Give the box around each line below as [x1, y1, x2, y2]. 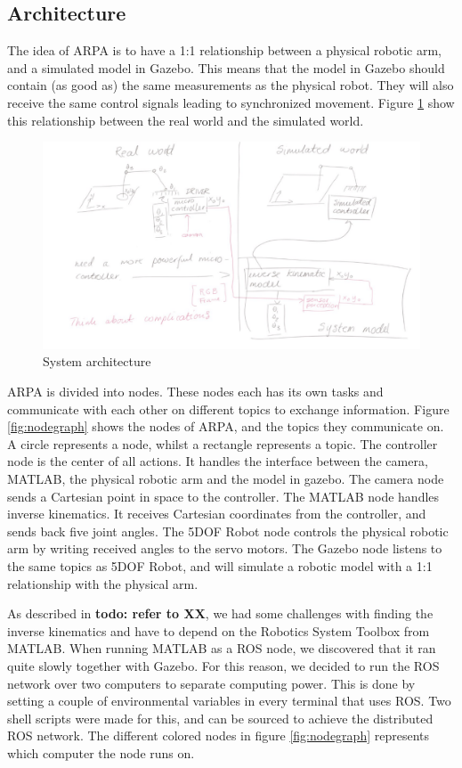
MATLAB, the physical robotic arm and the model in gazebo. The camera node [7, 470, 444, 488]
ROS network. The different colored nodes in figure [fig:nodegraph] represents [7, 726, 430, 745]
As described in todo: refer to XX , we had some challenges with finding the [7, 604, 434, 623]
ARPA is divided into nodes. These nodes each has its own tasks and [7, 382, 384, 401]
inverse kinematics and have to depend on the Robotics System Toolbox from [7, 621, 430, 640]
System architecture [43, 352, 151, 371]
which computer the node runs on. [7, 743, 195, 762]
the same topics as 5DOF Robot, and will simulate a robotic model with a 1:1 [7, 557, 433, 575]
